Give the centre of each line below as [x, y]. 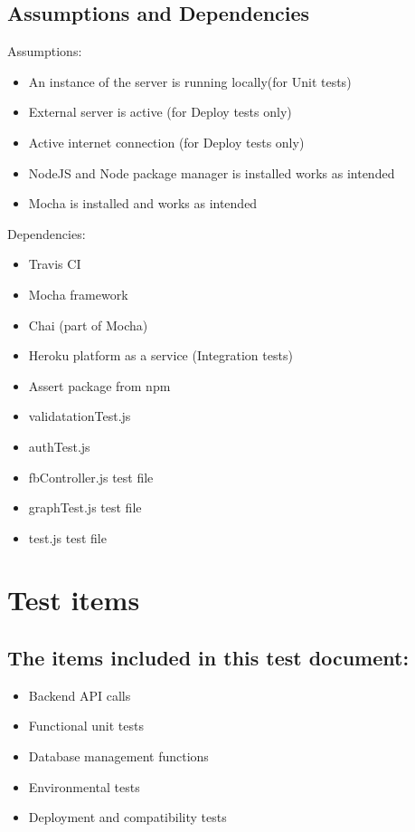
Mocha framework [78, 294]
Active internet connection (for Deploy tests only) [166, 142]
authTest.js [59, 446]
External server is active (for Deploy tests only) [160, 112]
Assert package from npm [99, 385]
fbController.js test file [91, 477]
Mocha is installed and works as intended [143, 203]
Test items [74, 600]
